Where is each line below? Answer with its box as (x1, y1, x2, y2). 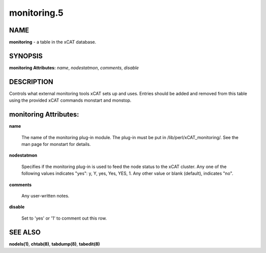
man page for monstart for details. (21, 141, 91, 147)
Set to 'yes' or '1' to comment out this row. (21, 215, 107, 221)
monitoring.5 (9, 7, 64, 18)
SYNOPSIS (9, 52, 43, 60)
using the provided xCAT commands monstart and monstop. (9, 97, 132, 103)
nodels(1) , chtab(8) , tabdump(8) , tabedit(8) (9, 241, 100, 247)
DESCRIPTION (9, 78, 54, 86)
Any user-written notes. (21, 193, 69, 198)
